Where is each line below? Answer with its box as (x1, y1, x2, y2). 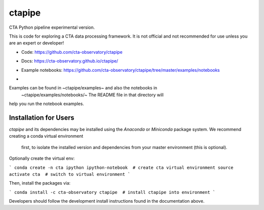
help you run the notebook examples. (9, 101, 84, 107)
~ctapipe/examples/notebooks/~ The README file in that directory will (21, 92, 164, 98)
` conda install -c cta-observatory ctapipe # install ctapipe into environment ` (9, 189, 216, 195)
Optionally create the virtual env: (9, 155, 75, 161)
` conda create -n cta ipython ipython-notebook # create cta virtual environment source (9, 165, 234, 170)
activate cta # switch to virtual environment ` (9, 171, 131, 177)
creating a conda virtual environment (9, 133, 84, 139)
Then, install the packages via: (9, 180, 71, 186)
